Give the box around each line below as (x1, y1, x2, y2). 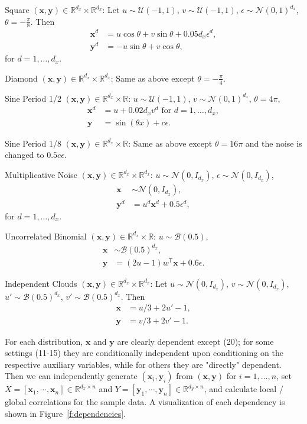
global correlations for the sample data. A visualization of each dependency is (5, 396, 285, 408)
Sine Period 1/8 (5, 137, 61, 149)
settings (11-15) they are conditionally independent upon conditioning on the (5, 347, 283, 359)
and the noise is (245, 137, 302, 149)
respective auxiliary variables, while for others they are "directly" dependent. (5, 358, 282, 370)
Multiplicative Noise (5, 168, 77, 180)
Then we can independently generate (5, 370, 138, 382)
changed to (5, 148, 44, 161)
